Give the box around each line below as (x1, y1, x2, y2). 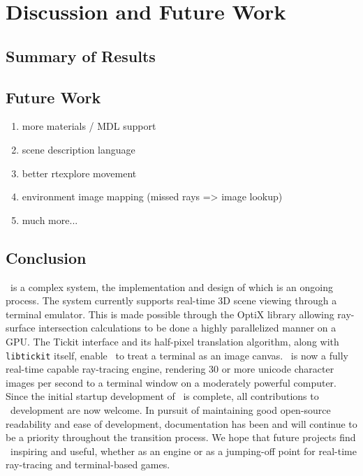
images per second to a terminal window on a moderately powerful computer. (6, 375, 336, 389)
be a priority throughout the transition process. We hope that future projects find (6, 430, 356, 445)
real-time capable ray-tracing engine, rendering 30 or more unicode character (6, 362, 334, 376)
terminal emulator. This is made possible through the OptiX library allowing (6, 306, 334, 321)
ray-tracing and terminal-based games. (6, 457, 170, 472)
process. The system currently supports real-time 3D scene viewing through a (6, 293, 337, 308)
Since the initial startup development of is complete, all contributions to (6, 389, 319, 403)
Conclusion (6, 246, 87, 268)
